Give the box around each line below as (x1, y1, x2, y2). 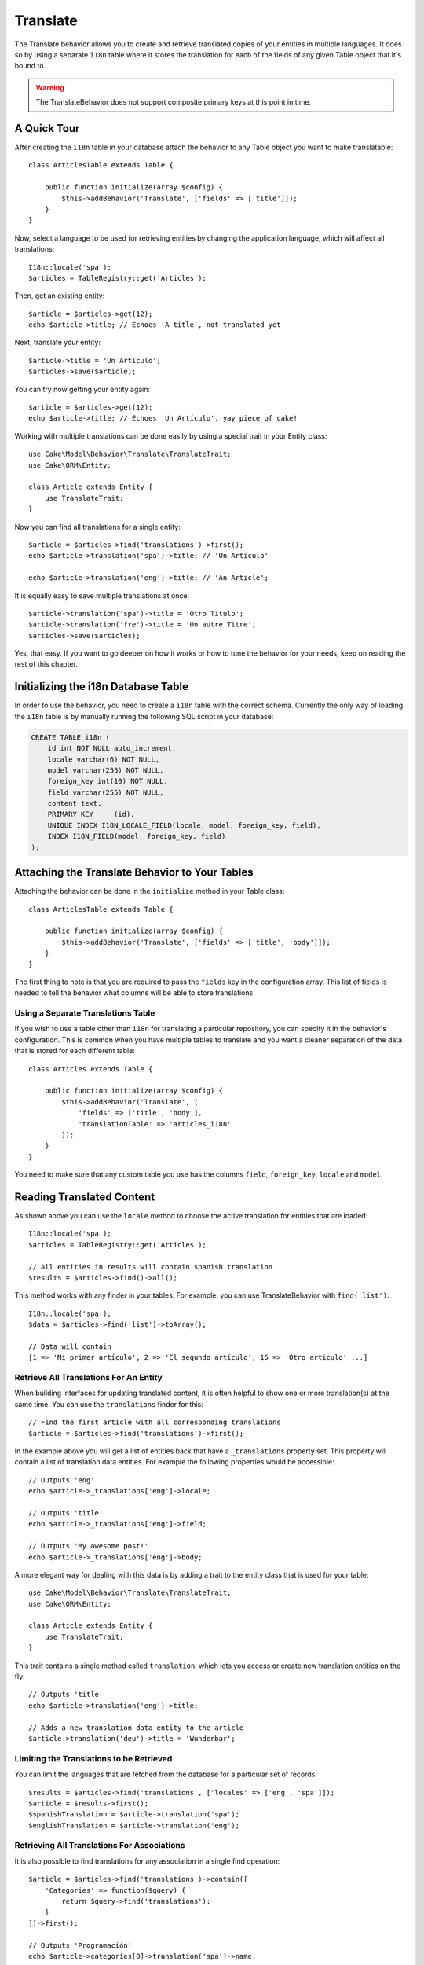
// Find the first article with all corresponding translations (28, 1418, 282, 1427)
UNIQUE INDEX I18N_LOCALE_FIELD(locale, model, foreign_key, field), (47, 821, 321, 829)
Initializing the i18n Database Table (14, 680, 188, 693)
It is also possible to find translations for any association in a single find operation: (14, 1856, 280, 1866)
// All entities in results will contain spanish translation (28, 1262, 273, 1271)
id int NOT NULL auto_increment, (47, 744, 177, 753)
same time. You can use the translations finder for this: (14, 1399, 203, 1409)
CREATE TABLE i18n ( (31, 733, 110, 742)
